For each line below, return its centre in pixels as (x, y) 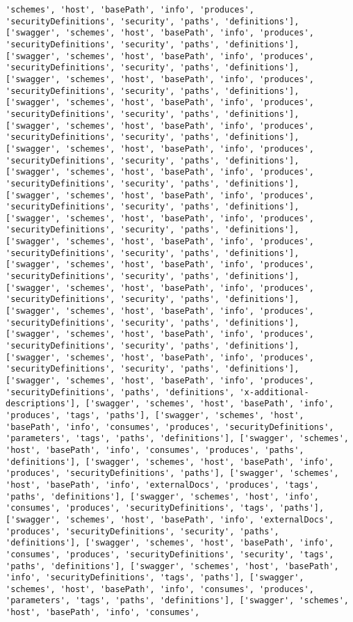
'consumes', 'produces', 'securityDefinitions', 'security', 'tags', (170, 554)
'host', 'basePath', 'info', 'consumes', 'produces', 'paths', (155, 450)
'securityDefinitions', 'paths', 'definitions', (120, 392)
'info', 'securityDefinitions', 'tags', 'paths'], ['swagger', (155, 578)
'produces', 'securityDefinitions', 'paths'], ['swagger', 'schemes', (172, 473)
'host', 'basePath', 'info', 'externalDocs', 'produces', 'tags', (163, 485)
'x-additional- (274, 392)
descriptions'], (43, 404)
